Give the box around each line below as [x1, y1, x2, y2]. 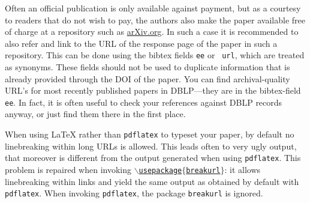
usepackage [139, 166, 182, 175]
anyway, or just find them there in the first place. [5, 108, 186, 120]
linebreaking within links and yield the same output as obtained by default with [5, 175, 299, 187]
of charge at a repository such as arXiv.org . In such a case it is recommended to [5, 25, 299, 38]
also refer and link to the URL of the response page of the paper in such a [5, 37, 278, 49]
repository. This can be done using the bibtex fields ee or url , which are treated [5, 49, 305, 61]
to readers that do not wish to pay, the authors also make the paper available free [5, 13, 305, 26]
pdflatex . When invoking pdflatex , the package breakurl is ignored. [5, 187, 263, 199]
